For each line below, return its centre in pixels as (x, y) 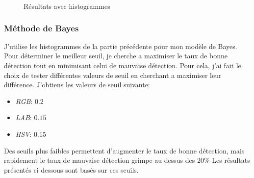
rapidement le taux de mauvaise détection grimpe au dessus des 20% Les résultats (127, 160)
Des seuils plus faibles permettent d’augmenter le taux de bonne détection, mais (124, 150)
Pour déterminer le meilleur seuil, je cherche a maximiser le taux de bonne (116, 56)
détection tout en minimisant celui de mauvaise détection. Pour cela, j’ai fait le (123, 65)
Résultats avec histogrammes (67, 6)
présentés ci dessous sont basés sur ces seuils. (71, 169)
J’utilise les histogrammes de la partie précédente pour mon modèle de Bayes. (121, 46)
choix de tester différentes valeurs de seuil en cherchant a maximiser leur (113, 75)
